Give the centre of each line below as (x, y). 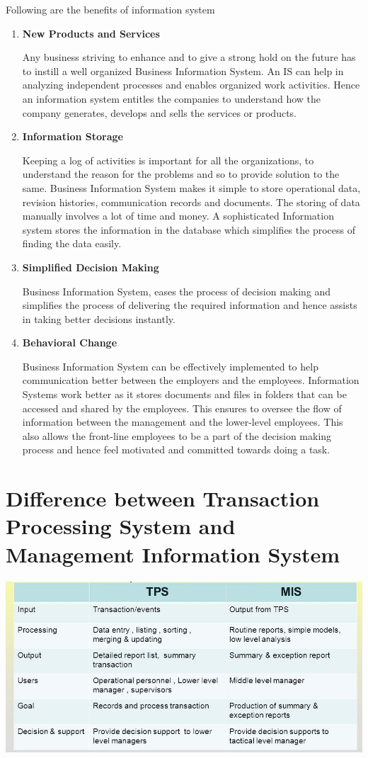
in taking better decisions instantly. (99, 318)
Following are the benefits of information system (110, 9)
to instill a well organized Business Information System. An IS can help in (183, 70)
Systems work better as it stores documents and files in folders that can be (184, 394)
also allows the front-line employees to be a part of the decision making (177, 435)
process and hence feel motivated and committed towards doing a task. (176, 449)
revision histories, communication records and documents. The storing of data (191, 202)
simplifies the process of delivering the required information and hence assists (190, 305)
